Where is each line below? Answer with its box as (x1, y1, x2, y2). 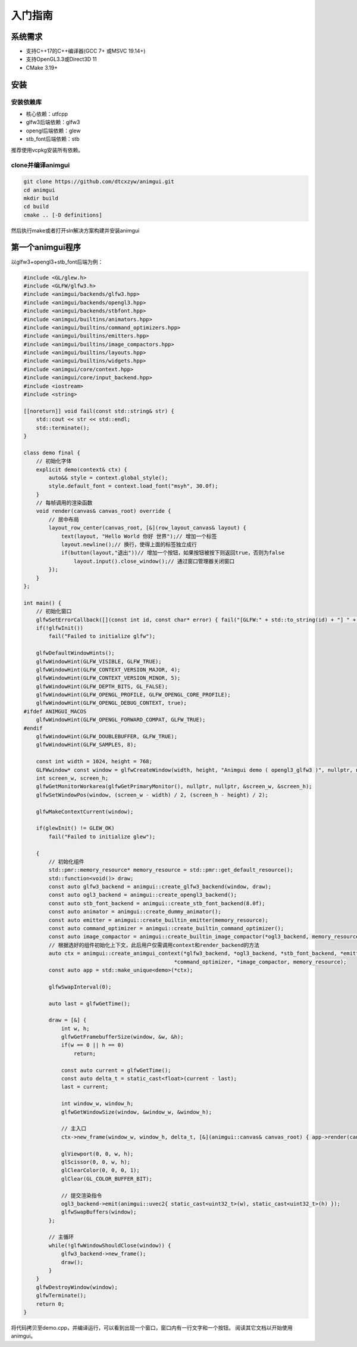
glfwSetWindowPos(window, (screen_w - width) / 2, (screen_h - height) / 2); (36, 791, 269, 798)
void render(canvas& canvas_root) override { (36, 507, 171, 515)
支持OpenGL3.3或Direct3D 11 (26, 55, 98, 63)
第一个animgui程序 (11, 242, 82, 253)
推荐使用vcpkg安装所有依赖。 (11, 146, 84, 153)
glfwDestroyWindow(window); (36, 1284, 118, 1290)
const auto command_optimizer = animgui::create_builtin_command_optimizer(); (48, 925, 284, 932)
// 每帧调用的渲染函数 (36, 500, 93, 506)
